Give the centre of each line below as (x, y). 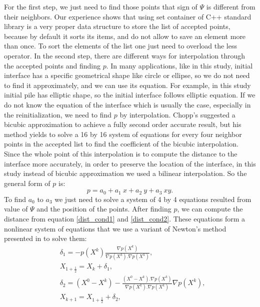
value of (16, 209)
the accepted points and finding (52, 65)
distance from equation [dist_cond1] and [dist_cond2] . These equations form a (124, 218)
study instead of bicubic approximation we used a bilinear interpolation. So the (125, 173)
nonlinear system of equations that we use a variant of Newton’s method (115, 228)
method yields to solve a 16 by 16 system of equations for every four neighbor (123, 134)
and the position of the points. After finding (104, 209)
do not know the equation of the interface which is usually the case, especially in (127, 104)
